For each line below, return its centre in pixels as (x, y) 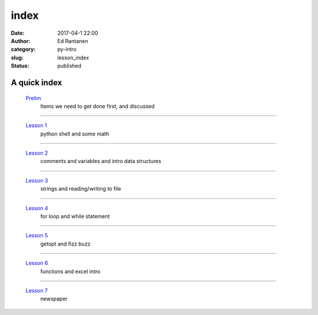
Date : (18, 33)
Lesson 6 (37, 263)
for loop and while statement (75, 216)
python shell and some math (75, 134)
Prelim (33, 98)
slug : (17, 57)
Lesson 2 (37, 153)
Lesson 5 (37, 236)
